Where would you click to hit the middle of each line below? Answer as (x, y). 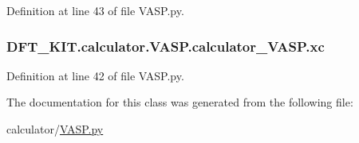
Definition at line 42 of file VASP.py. (95, 75)
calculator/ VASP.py (55, 129)
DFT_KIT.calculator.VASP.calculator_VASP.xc (166, 46)
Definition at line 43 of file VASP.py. (95, 10)
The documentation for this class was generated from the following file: (180, 102)
